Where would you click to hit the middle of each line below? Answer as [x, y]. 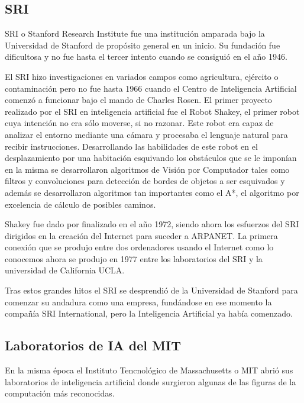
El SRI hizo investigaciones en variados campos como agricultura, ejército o [142, 76]
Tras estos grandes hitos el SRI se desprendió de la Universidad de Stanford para [151, 290]
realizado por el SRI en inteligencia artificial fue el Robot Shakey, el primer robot [152, 111]
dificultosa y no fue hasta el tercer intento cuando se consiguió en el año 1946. [146, 57]
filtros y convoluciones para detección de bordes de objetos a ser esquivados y [145, 181]
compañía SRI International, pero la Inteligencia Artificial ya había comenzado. [149, 313]
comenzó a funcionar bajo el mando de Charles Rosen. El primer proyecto [138, 100]
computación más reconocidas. [60, 393]
